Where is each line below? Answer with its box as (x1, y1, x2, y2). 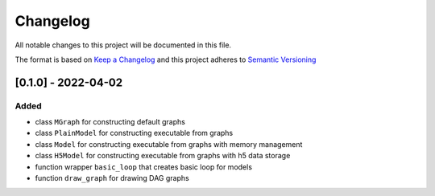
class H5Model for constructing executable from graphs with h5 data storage (35, 151, 291, 161)
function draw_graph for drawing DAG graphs (35, 174, 189, 183)
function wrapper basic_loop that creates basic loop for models (35, 161, 253, 172)
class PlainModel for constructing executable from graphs (35, 129, 234, 138)
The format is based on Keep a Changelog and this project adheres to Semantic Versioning (14, 55, 317, 64)
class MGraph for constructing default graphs (35, 117, 185, 127)
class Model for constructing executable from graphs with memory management (35, 139, 303, 149)
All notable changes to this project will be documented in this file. (14, 40, 232, 50)
